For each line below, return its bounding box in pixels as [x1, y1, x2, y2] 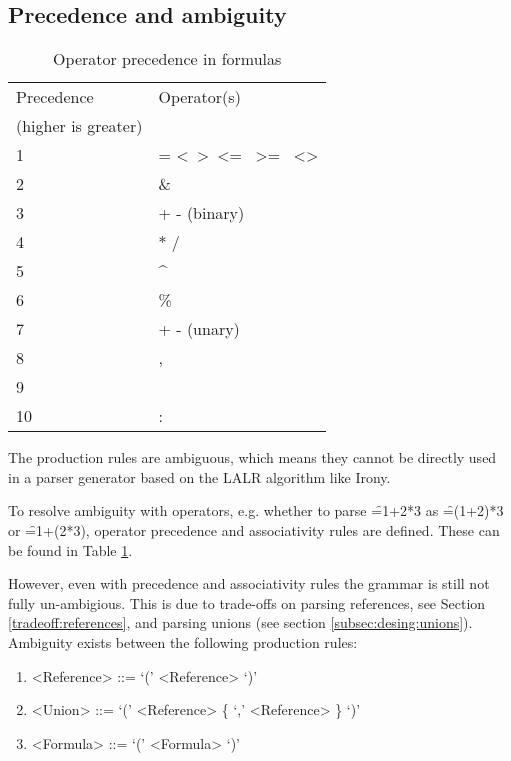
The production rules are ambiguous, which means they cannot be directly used [8, 447, 497, 468]
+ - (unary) [158, 317, 240, 341]
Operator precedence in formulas [53, 47, 282, 71]
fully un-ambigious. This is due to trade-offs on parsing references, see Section [8, 592, 486, 613]
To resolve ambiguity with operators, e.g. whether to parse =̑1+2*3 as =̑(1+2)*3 [8, 500, 504, 521]
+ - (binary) [158, 201, 245, 225]
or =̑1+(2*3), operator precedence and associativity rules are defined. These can [8, 519, 500, 540]
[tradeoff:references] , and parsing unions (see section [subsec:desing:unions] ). [8, 612, 473, 633]
